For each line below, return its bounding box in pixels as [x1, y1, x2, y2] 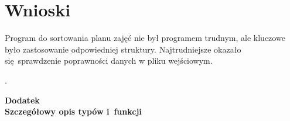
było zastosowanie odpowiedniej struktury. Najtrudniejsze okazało [5, 43, 241, 55]
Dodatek [5, 94, 40, 106]
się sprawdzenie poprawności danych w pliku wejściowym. [5, 54, 213, 67]
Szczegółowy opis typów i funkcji [5, 105, 142, 117]
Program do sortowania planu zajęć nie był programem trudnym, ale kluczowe [5, 32, 285, 44]
